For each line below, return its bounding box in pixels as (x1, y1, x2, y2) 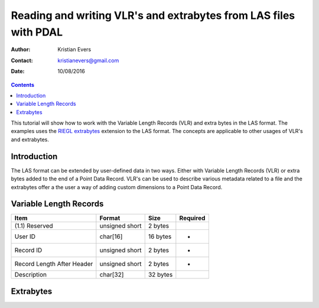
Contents (11, 81, 35, 88)
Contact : (11, 57, 34, 64)
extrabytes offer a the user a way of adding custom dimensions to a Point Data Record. (11, 183, 223, 190)
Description (14, 271, 47, 279)
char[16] (99, 232, 123, 241)
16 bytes (148, 232, 172, 241)
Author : (11, 46, 31, 53)
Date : (11, 68, 25, 75)
